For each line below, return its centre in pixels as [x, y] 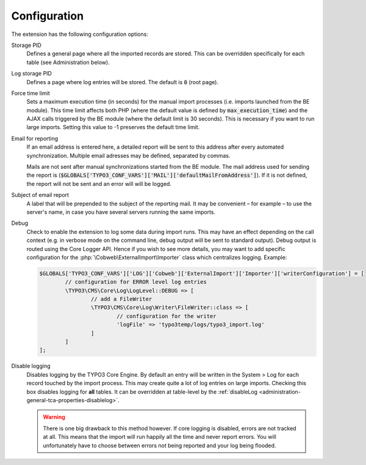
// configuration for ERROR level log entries [136, 282]
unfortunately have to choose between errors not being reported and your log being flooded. [160, 445]
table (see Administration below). [68, 62]
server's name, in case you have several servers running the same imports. [121, 212]
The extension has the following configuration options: [80, 34]
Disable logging [31, 366]
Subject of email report [40, 195]
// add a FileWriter [121, 299]
